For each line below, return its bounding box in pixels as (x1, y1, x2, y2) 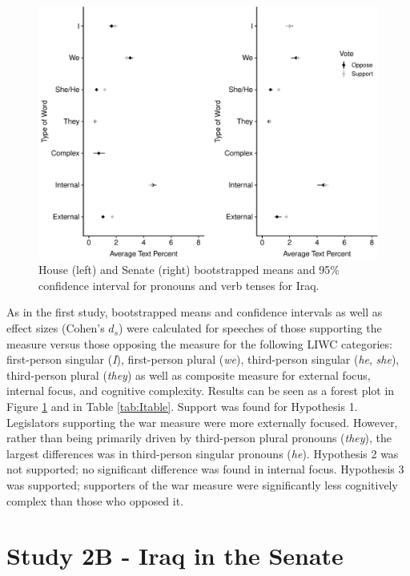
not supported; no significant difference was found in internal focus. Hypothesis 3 (6, 461, 404, 477)
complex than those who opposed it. (6, 492, 184, 509)
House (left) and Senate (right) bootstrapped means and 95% (38, 261, 340, 278)
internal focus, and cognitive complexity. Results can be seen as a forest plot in (6, 382, 395, 399)
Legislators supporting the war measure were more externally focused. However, (6, 413, 398, 430)
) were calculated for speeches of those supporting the (119, 320, 382, 336)
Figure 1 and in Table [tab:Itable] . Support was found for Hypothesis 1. (6, 398, 358, 415)
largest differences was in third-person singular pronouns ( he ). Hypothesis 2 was (6, 445, 399, 461)
